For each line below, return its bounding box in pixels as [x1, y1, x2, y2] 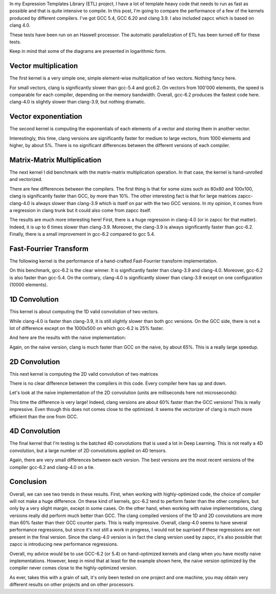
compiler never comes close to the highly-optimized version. [9, 565, 137, 571]
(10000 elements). [9, 282, 48, 288]
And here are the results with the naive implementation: [9, 335, 126, 341]
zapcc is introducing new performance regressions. [9, 541, 119, 547]
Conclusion [9, 477, 47, 486]
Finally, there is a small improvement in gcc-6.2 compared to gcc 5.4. [9, 231, 155, 237]
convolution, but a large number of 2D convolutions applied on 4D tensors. [9, 447, 167, 454]
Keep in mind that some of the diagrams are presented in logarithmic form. [9, 48, 167, 54]
